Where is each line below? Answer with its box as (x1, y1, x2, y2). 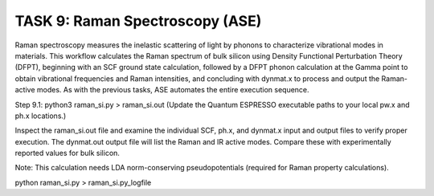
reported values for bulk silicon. (14, 149, 121, 158)
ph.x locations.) (14, 111, 67, 120)
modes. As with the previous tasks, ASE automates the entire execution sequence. (36, 85, 309, 95)
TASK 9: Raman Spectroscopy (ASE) (14, 12, 262, 30)
